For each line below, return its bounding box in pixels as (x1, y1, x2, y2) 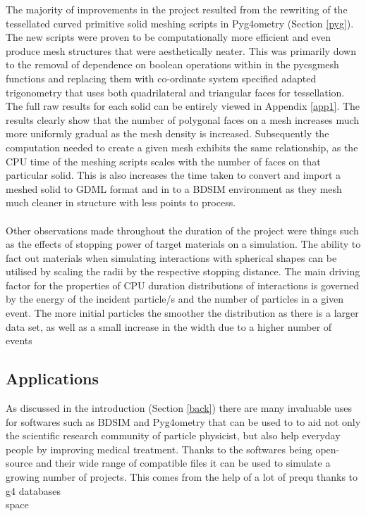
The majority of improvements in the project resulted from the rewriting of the (6, 2, 348, 16)
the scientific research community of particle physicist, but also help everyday (6, 428, 341, 443)
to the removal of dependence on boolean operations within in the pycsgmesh (6, 57, 339, 72)
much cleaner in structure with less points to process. (6, 195, 236, 210)
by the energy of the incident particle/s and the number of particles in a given (6, 291, 344, 306)
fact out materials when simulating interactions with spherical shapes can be (6, 250, 337, 265)
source (6, 455, 33, 470)
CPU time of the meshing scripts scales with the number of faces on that (6, 153, 321, 168)
